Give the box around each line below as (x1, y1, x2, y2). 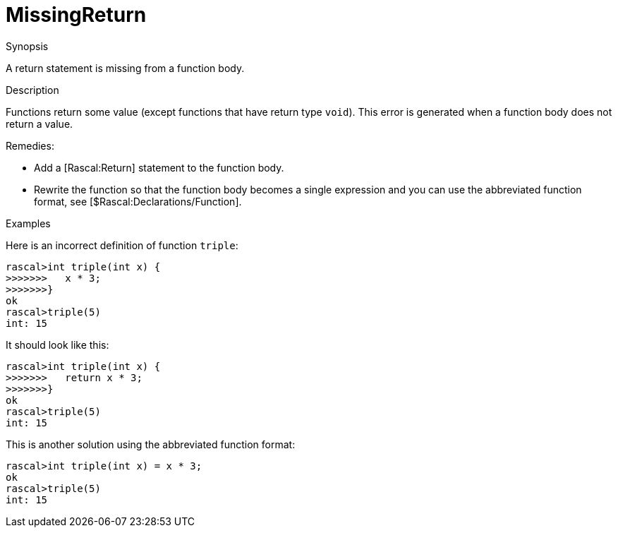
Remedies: (6, 139, 54, 152)
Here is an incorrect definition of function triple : (6, 239, 238, 251)
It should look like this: (6, 338, 109, 351)
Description (6, 83, 59, 96)
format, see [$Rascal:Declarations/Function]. (34, 195, 242, 208)
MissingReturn (6, 3, 147, 27)
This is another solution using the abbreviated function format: (6, 438, 296, 450)
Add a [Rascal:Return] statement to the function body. (34, 161, 284, 174)
